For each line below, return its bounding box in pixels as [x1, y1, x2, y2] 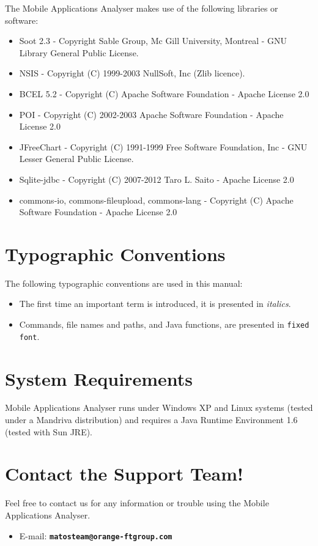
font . [19, 330, 40, 342]
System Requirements [5, 366, 193, 391]
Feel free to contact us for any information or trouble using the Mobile [5, 496, 269, 509]
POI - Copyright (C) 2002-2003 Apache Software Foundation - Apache [19, 108, 284, 120]
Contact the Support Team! [5, 461, 243, 486]
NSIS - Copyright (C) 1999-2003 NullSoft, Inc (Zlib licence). [19, 67, 245, 79]
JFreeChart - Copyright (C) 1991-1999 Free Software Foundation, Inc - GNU [19, 140, 308, 153]
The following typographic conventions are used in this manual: [5, 276, 243, 289]
